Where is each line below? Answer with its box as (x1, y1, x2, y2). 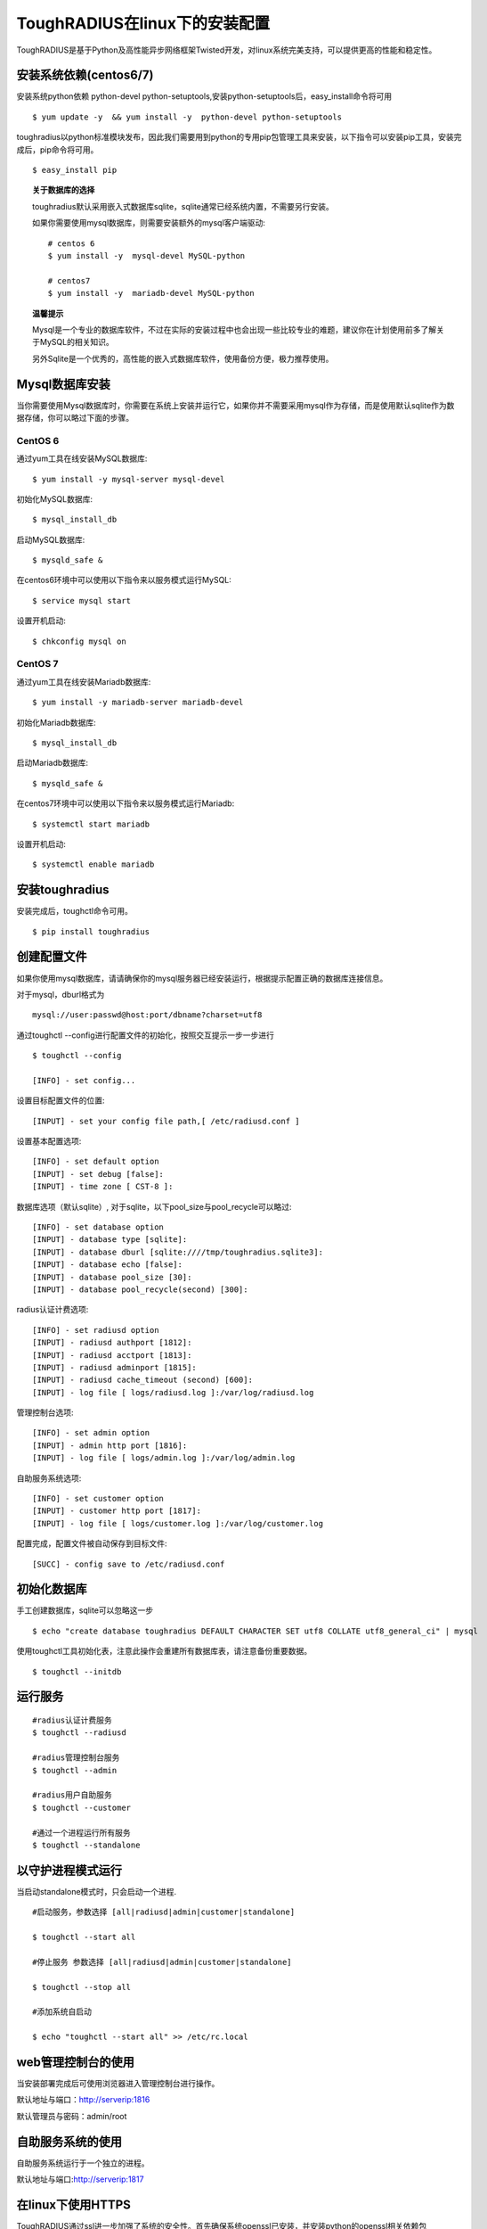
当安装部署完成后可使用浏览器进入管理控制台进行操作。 (16, 2078, 220, 2089)
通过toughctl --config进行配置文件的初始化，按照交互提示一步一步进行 (16, 1030, 275, 1040)
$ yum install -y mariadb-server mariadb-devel (32, 697, 244, 708)
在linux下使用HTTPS (16, 2197, 131, 2212)
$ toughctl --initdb (32, 1666, 122, 1676)
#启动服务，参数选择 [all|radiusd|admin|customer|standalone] (32, 1907, 296, 1917)
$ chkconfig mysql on (32, 636, 126, 646)
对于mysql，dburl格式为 (16, 989, 105, 999)
